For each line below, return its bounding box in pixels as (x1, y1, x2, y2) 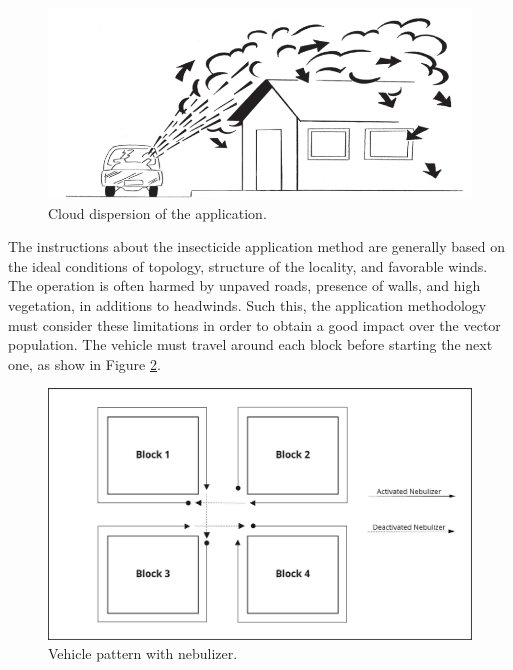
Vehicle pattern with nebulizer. (48, 643, 238, 664)
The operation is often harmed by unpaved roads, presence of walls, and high (8, 275, 481, 296)
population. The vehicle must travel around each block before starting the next (8, 334, 493, 355)
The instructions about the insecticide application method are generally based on (8, 236, 506, 257)
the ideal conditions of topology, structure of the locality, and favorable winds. (8, 255, 488, 276)
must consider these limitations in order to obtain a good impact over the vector (8, 314, 501, 335)
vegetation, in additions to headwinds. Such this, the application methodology (8, 294, 487, 315)
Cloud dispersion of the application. (48, 202, 267, 223)
